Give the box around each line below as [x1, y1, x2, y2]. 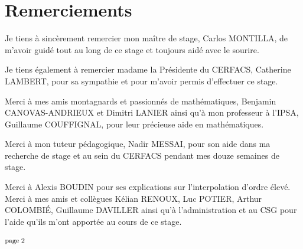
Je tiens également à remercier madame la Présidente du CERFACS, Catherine [5, 63, 291, 76]
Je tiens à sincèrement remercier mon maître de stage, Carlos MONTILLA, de [5, 32, 288, 44]
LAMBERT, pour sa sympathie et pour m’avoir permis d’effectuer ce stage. [5, 74, 278, 87]
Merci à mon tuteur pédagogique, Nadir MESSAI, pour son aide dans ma [5, 137, 271, 150]
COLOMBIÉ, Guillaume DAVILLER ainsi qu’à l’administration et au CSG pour [5, 204, 297, 216]
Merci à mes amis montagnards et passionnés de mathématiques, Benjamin [5, 94, 276, 107]
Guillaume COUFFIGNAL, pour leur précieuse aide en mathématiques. [5, 117, 264, 130]
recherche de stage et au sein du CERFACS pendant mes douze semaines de [5, 149, 279, 161]
